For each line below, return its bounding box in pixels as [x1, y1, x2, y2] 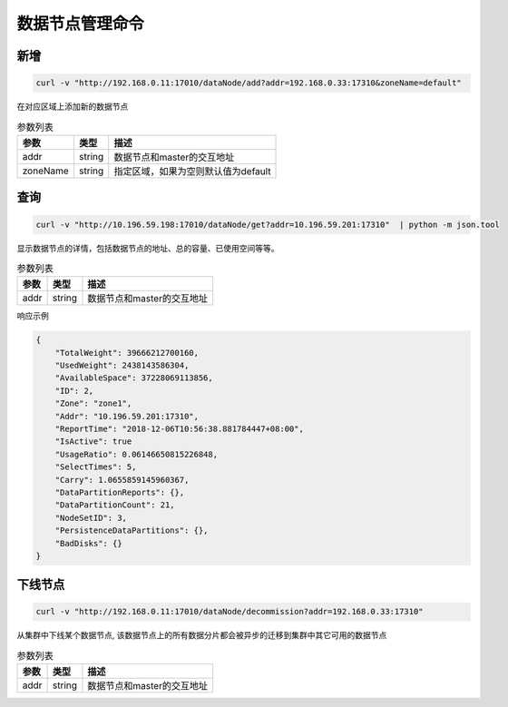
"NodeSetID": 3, [54, 513, 127, 523]
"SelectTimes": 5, [54, 462, 137, 472]
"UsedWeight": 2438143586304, [54, 360, 190, 371]
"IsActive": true [54, 437, 132, 447]
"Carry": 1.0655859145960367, [54, 475, 190, 485]
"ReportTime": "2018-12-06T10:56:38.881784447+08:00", [54, 423, 304, 434]
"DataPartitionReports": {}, [54, 486, 185, 497]
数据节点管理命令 [16, 14, 145, 34]
